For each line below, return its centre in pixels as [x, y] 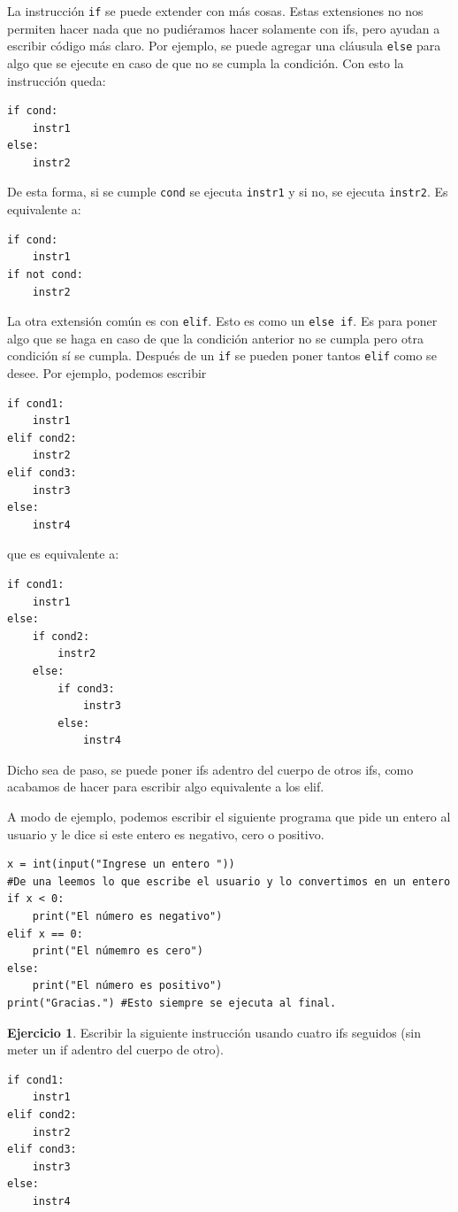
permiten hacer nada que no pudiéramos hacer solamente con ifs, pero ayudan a [224, 28]
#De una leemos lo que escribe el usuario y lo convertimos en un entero [229, 881]
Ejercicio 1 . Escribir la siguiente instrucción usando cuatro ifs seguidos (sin [214, 1032]
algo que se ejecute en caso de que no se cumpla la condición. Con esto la [206, 62]
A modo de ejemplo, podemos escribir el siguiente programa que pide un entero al [229, 817]
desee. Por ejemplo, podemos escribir [107, 373]
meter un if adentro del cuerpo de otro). [115, 1050]
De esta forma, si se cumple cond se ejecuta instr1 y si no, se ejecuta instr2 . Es [228, 192]
